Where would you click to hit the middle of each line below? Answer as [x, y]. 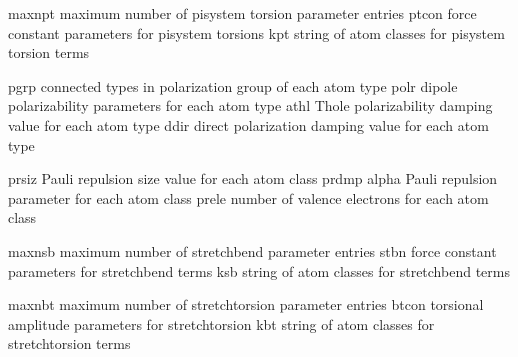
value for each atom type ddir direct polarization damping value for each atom [248, 124]
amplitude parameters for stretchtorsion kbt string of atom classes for [221, 323]
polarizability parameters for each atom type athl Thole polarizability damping [250, 105]
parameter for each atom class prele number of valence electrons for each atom [248, 197]
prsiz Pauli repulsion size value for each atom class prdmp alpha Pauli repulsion [253, 178]
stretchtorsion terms [69, 343]
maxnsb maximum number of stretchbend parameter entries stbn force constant [252, 250]
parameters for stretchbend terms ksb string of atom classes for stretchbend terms [259, 270]
